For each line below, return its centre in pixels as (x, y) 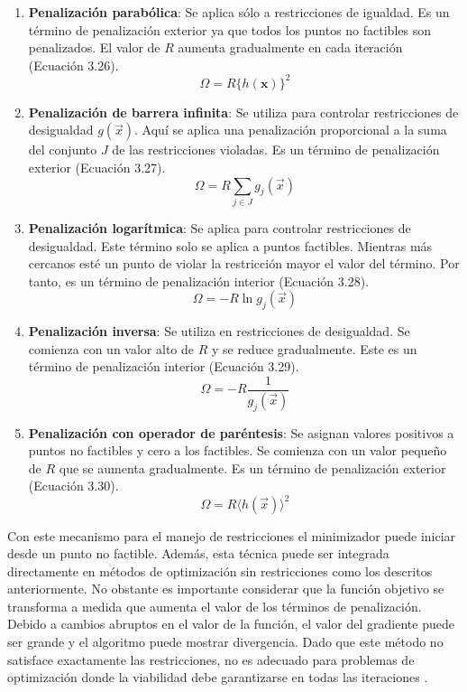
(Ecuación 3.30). (73, 486)
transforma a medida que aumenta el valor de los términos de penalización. (215, 606)
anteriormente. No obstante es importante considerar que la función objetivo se (226, 589)
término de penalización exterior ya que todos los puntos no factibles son (229, 29)
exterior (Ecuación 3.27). (97, 168)
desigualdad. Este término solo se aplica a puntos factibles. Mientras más (230, 245)
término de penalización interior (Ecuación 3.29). (164, 366)
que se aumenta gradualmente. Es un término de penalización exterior (252, 468)
